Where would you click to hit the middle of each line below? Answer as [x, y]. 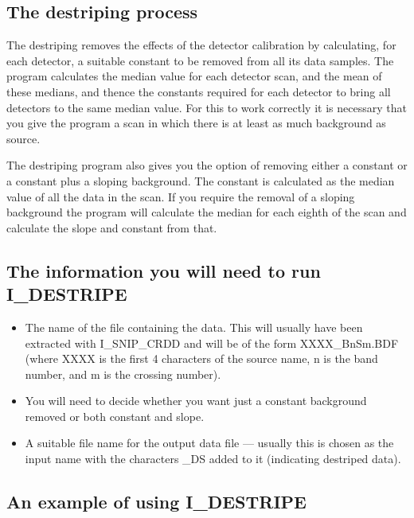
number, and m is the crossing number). [123, 374]
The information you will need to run [164, 270]
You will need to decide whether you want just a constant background [196, 401]
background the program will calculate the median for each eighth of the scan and [207, 212]
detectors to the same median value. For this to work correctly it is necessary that [207, 107]
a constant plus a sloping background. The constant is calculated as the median [201, 180]
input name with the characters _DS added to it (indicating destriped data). [213, 459]
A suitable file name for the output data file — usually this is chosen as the [209, 443]
